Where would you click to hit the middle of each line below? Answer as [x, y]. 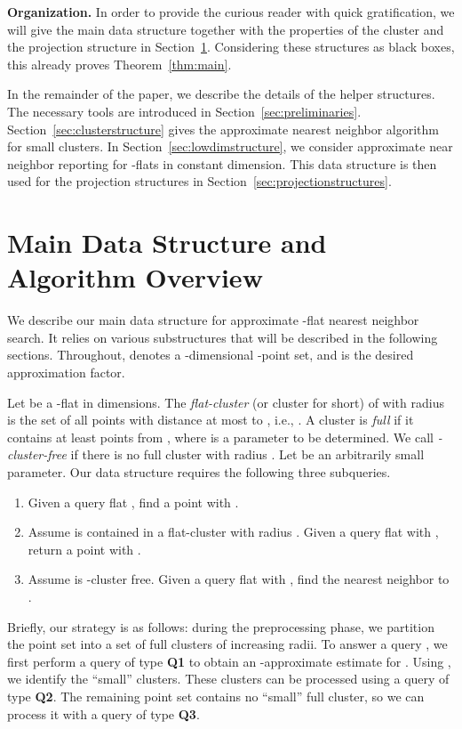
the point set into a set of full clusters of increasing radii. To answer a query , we [227, 644]
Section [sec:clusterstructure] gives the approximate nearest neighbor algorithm [223, 129]
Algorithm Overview [135, 277]
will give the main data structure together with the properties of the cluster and [226, 29]
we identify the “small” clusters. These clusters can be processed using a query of [228, 679]
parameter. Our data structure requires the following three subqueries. [199, 472]
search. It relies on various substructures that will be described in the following [223, 337]
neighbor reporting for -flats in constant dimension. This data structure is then [222, 163]
